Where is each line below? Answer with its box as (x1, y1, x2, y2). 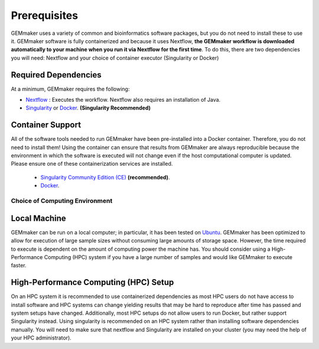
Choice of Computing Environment (11, 197, 113, 205)
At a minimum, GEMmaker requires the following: (11, 85, 130, 92)
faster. (11, 262, 27, 269)
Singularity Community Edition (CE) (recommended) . (40, 173, 170, 180)
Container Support (11, 120, 82, 130)
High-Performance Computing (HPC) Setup (11, 277, 174, 287)
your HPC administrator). (11, 334, 72, 341)
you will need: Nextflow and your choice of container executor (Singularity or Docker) (11, 54, 219, 62)
